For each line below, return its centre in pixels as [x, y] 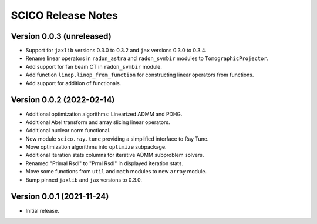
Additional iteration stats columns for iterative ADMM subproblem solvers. [115, 155]
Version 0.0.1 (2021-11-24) [60, 197]
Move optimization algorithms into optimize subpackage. [96, 147]
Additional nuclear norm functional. [68, 131]
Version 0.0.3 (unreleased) [61, 36]
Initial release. [42, 210]
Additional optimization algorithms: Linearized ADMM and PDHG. [104, 114]
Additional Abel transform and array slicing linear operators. [98, 122]
